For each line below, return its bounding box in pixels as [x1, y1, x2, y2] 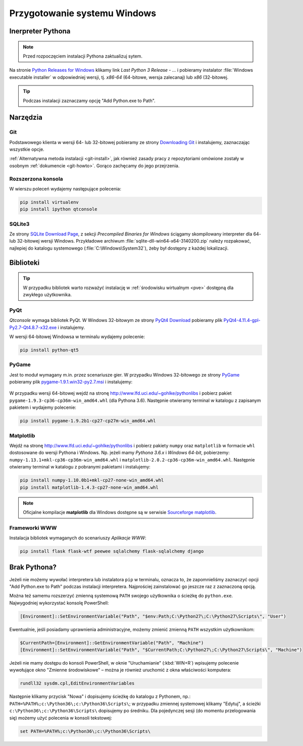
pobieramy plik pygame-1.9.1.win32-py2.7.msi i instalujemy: [9, 379, 133, 385]
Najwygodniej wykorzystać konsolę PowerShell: [9, 599, 109, 606]
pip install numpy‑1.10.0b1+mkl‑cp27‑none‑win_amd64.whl [20, 478, 164, 483]
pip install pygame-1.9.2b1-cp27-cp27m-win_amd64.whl [20, 418, 156, 424]
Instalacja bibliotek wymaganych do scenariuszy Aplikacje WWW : [9, 535, 146, 541]
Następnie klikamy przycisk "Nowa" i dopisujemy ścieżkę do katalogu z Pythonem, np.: [9, 693, 191, 700]
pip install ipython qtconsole [20, 206, 98, 212]
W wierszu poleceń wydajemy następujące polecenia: [9, 185, 121, 192]
